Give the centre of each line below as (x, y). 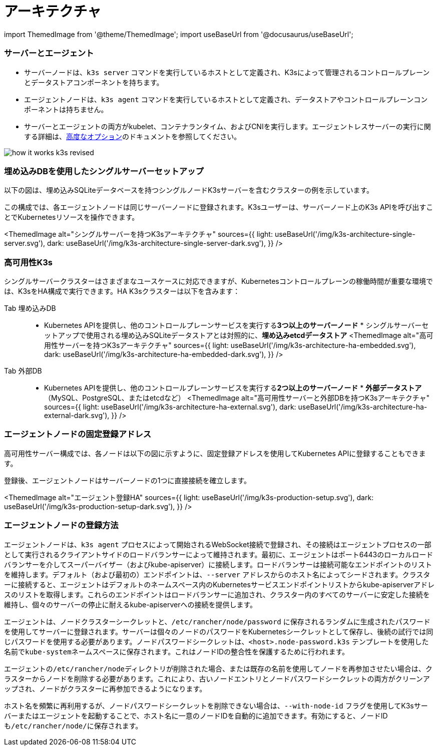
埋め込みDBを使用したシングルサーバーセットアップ (104, 171)
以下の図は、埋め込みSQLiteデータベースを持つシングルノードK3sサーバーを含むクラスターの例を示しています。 (189, 190)
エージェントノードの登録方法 (61, 525)
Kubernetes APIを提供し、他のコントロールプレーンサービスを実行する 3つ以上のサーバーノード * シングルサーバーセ (237, 325)
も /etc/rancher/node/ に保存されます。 (73, 725)
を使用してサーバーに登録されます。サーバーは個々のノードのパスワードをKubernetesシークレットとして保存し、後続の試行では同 (219, 631)
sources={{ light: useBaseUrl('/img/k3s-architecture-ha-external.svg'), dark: (170, 407)
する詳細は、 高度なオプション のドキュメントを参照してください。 (133, 136)
